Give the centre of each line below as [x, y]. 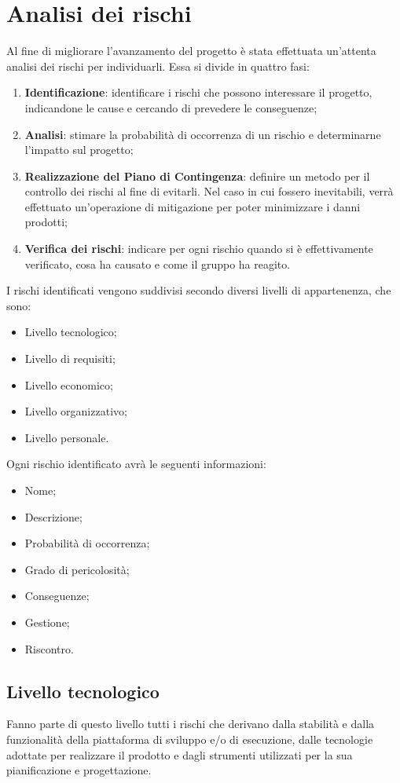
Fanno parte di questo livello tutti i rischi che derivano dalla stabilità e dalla [191, 724]
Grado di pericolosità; [77, 569]
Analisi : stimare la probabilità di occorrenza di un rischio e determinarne [203, 134]
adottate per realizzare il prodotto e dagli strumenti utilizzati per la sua [180, 754]
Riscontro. [49, 648]
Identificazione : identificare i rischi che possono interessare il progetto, [198, 92]
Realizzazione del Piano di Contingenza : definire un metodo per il [197, 176]
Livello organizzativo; [76, 411]
